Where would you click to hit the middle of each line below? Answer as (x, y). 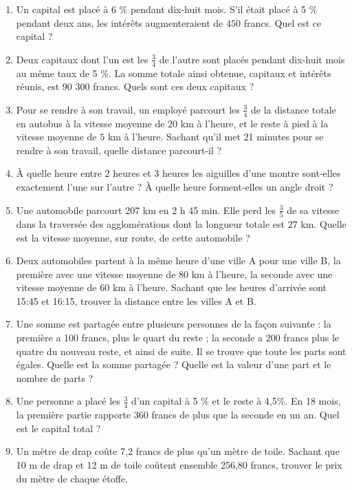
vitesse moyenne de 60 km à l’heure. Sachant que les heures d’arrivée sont (172, 287)
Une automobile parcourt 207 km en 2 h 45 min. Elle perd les (146, 210)
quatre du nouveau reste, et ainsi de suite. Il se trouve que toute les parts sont (181, 351)
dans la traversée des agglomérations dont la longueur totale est (150, 223)
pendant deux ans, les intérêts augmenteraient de (120, 22)
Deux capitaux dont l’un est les (82, 59)
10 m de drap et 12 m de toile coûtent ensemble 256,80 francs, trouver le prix (179, 465)
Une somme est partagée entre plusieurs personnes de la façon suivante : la (174, 324)
